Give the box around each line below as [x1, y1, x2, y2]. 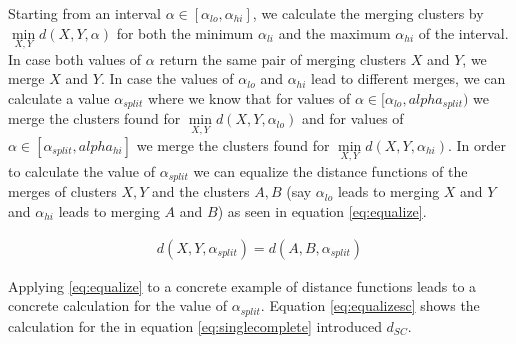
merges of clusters [8, 181, 117, 202]
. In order [447, 134, 507, 155]
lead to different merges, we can [311, 68, 506, 89]
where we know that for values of [147, 88, 351, 108]
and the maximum [278, 22, 391, 43]
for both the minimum [116, 22, 254, 43]
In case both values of [8, 48, 142, 69]
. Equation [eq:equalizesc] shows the [260, 295, 480, 316]
